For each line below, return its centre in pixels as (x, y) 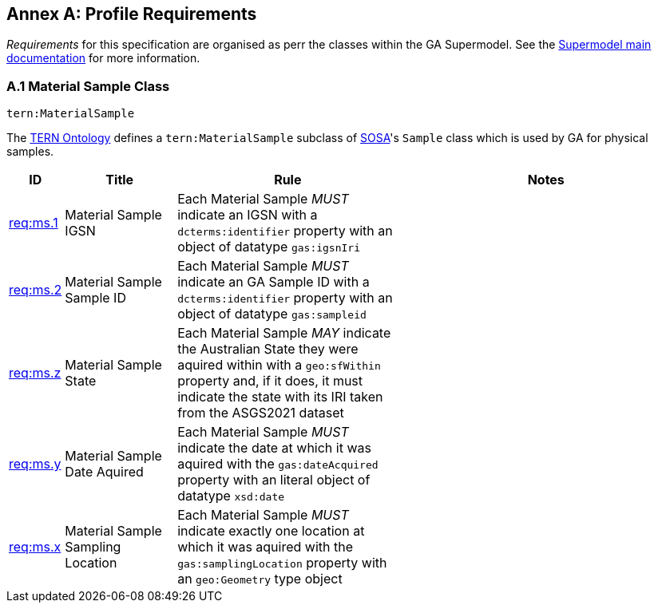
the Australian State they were (268, 349)
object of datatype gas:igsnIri (269, 247)
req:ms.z (35, 373)
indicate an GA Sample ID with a (274, 282)
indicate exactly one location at (271, 531)
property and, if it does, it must (270, 381)
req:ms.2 (36, 290)
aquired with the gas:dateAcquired (278, 464)
